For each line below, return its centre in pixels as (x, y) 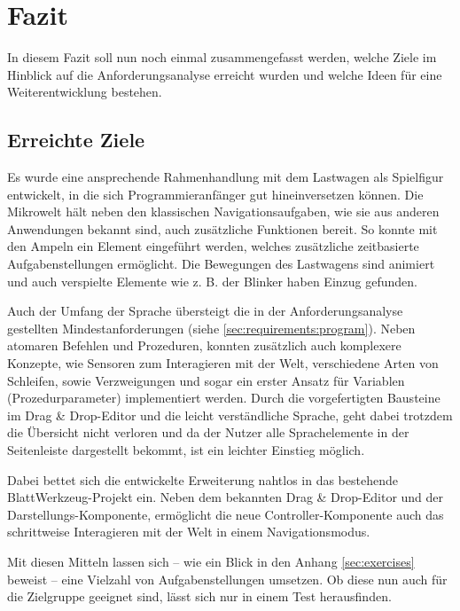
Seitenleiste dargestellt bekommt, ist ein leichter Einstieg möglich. (186, 450)
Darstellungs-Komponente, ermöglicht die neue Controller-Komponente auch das (226, 514)
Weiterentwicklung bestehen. (85, 92)
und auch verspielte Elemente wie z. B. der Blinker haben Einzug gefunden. (212, 281)
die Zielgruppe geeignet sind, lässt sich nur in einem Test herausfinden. (199, 596)
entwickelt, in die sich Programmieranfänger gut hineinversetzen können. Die (215, 194)
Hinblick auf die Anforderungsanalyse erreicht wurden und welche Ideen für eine (225, 74)
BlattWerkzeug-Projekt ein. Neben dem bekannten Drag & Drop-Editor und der (226, 497)
